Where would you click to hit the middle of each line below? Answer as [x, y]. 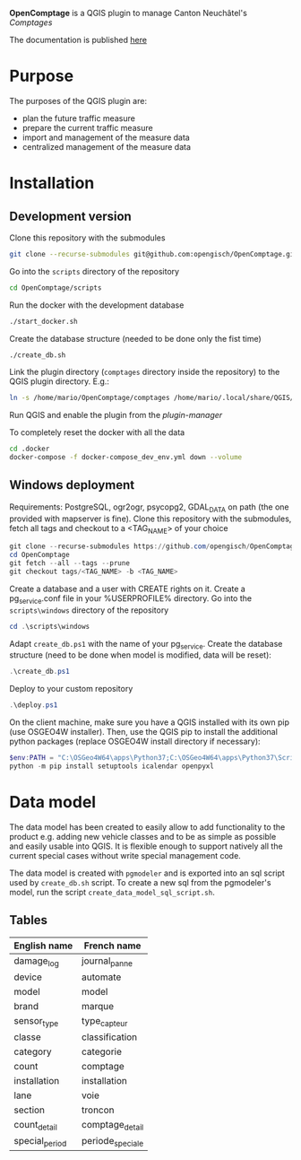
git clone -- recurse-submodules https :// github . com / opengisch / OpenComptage [154, 546]
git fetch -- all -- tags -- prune [69, 563]
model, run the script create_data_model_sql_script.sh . [112, 892]
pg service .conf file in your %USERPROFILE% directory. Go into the [131, 599]
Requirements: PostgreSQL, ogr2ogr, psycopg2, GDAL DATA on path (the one [149, 508]
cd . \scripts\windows [50, 626]
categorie [102, 1051]
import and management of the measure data [106, 137]
